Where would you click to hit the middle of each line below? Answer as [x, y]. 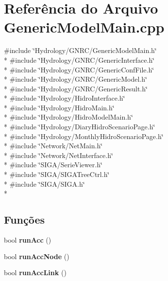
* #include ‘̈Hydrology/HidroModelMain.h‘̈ [68, 117]
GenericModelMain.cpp [84, 27]
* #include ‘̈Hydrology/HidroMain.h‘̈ [59, 107]
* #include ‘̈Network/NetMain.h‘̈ [53, 146]
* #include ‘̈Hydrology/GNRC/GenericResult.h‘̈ [76, 88]
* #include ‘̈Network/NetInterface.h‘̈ [59, 155]
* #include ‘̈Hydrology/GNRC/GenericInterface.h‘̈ [79, 60]
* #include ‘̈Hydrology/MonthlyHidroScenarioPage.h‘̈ [84, 136]
